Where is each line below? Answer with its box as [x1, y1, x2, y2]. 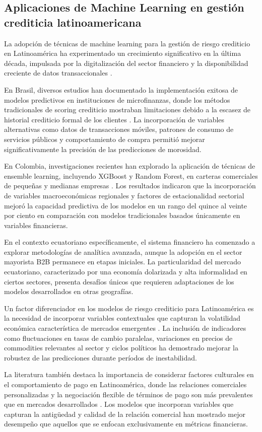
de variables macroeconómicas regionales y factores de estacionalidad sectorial [4, 190, 244, 200]
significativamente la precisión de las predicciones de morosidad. [4, 143, 202, 154]
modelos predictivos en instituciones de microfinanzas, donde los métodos [4, 94, 230, 105]
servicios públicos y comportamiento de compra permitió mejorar [4, 133, 205, 144]
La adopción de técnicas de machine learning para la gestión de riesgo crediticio [4, 38, 250, 48]
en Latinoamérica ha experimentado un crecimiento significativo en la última [4, 48, 241, 58]
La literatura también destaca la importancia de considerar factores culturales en [4, 369, 254, 380]
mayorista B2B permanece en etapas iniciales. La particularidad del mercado [4, 256, 241, 267]
